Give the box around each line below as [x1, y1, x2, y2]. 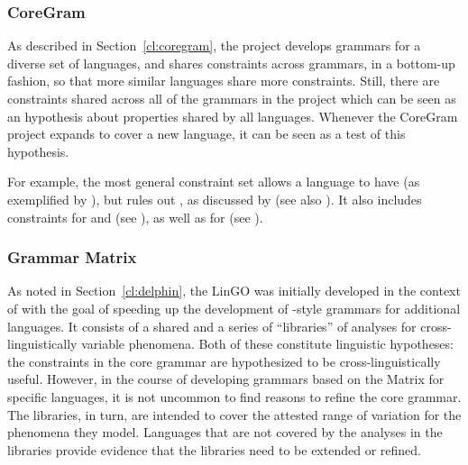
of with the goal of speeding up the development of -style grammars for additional [7, 298, 461, 317]
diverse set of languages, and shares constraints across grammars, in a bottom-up [7, 53, 455, 72]
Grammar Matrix [7, 246, 137, 269]
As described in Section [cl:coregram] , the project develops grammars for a [7, 36, 421, 55]
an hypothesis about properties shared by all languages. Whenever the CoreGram [7, 106, 458, 125]
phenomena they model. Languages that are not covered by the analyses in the [7, 423, 443, 442]
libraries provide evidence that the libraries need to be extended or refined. [7, 440, 421, 459]
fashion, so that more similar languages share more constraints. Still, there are [7, 71, 440, 90]
